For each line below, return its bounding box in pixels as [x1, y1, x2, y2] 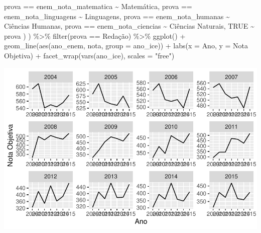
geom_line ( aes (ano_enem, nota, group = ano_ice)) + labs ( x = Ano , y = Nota [4, 40, 248, 51]
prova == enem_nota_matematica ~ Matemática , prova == [4, 1, 192, 11]
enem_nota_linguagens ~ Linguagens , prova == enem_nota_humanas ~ [4, 11, 230, 21]
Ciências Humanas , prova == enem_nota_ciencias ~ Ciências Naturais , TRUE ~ [4, 21, 254, 31]
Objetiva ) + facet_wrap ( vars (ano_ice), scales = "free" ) [4, 50, 175, 60]
